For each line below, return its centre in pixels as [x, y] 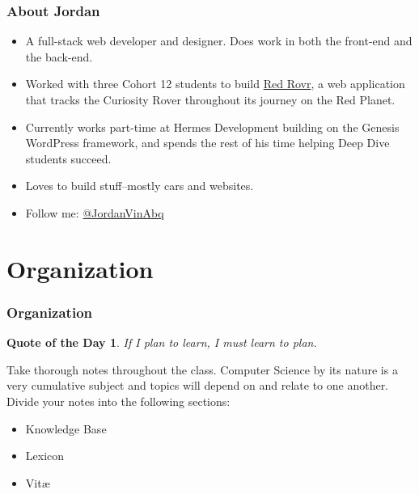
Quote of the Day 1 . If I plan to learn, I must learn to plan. [162, 342]
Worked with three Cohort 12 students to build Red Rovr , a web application [215, 84]
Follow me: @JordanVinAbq [95, 212]
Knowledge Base [66, 428]
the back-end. [59, 56]
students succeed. [68, 158]
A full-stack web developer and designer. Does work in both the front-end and [219, 41]
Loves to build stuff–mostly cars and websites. [140, 186]
